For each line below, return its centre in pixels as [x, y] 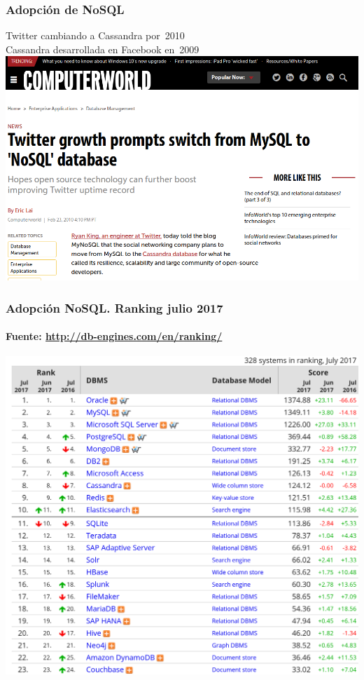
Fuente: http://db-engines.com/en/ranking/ [114, 336]
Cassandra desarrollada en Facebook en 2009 [103, 49]
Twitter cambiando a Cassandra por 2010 [95, 35]
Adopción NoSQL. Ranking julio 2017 [114, 307]
